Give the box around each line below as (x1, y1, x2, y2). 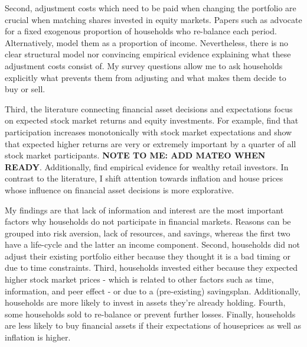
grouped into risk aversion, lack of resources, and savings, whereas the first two (5, 226, 290, 239)
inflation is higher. (5, 331, 71, 343)
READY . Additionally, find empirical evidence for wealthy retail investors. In (5, 160, 289, 173)
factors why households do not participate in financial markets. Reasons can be (5, 215, 291, 228)
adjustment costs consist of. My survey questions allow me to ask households (5, 59, 283, 72)
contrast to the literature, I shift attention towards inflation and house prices (5, 172, 283, 184)
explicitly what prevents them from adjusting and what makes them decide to (5, 71, 286, 83)
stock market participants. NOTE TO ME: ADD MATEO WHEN (5, 149, 266, 161)
